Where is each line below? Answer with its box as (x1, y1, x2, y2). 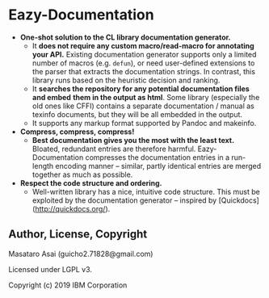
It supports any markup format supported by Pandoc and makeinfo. (32, 118, 257, 128)
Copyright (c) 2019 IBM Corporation (8, 280, 128, 290)
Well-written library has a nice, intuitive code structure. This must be (32, 187, 260, 196)
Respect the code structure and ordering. (19, 178, 163, 187)
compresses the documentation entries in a (85, 152, 230, 162)
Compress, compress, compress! (19, 127, 135, 136)
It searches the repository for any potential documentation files (32, 83, 250, 94)
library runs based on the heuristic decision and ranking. (32, 75, 221, 85)
